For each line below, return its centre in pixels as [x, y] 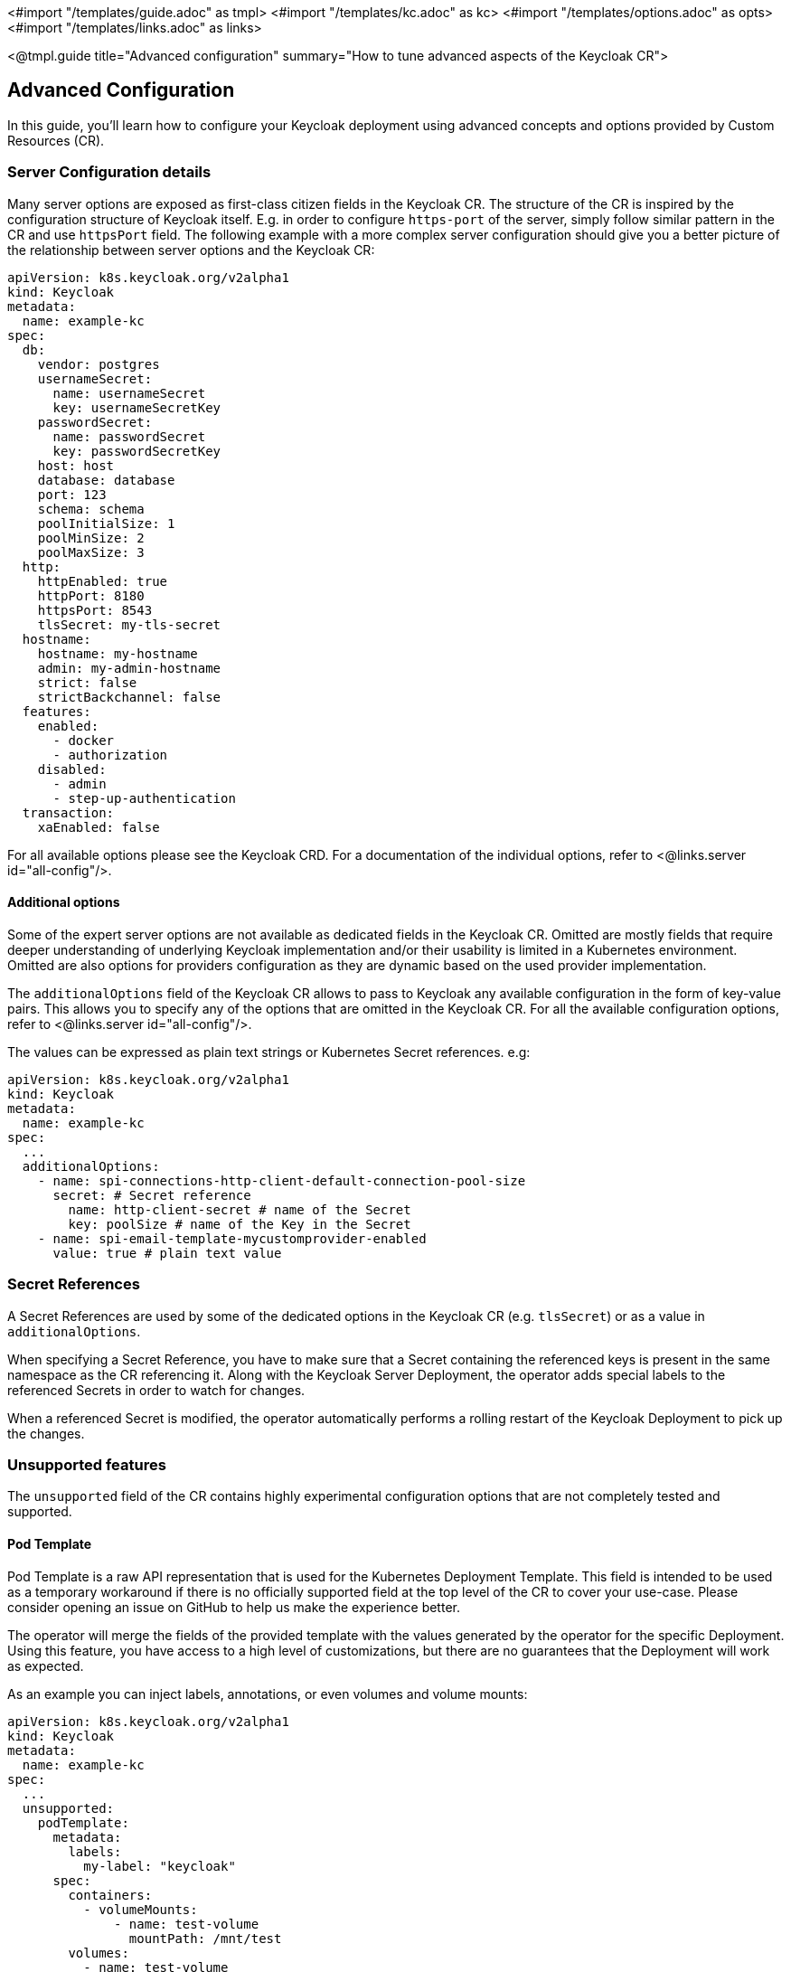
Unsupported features [87, 1464]
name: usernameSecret [129, 393]
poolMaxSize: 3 [91, 552]
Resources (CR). [56, 140]
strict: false [87, 682]
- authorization [110, 755]
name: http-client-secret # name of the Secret [240, 1209]
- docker [84, 740]
